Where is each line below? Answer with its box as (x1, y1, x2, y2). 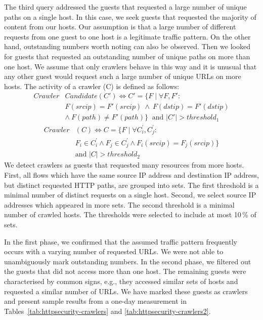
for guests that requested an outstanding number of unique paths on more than (4, 51, 250, 61)
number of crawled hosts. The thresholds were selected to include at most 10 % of (4, 209, 256, 220)
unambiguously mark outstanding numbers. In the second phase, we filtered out (4, 256, 251, 266)
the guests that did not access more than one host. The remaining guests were (4, 266, 246, 276)
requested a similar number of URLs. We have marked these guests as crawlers (4, 286, 248, 296)
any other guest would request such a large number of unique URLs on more (4, 71, 241, 82)
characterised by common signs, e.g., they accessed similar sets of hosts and (4, 275, 238, 286)
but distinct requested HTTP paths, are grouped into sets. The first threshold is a (4, 179, 259, 190)
